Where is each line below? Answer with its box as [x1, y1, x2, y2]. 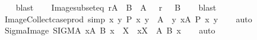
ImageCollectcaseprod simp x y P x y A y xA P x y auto [4, 12, 252, 25]
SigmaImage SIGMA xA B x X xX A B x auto [4, 24, 215, 36]
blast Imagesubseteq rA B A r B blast [15, 1, 217, 13]
